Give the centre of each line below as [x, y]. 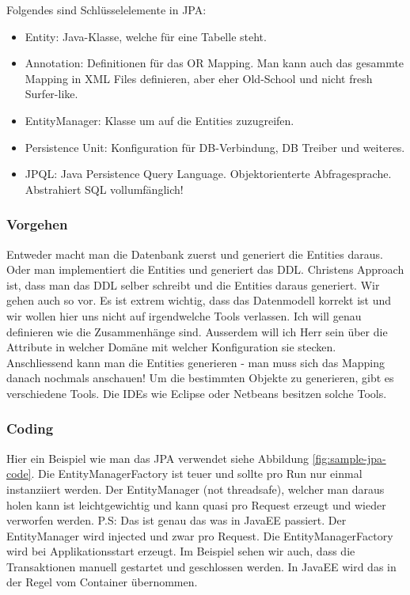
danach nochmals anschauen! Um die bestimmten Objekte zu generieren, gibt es [200, 378]
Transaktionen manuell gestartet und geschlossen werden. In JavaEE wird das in [201, 566]
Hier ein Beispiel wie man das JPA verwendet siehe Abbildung [158, 458]
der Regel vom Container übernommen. [102, 582]
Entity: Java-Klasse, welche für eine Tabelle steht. [146, 36]
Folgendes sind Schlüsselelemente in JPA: [106, 9]
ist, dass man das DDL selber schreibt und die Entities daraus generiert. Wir [193, 284]
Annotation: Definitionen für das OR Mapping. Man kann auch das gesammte [214, 63]
